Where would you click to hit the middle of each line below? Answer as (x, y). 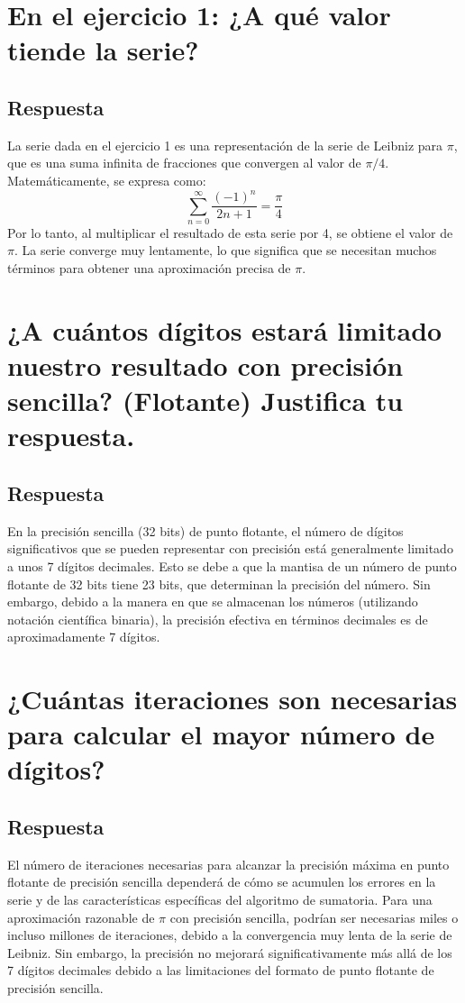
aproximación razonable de (81, 917)
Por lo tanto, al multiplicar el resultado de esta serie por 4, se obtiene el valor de (230, 232)
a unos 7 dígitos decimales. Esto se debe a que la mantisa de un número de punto (232, 565)
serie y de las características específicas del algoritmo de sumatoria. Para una (220, 900)
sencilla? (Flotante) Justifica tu (205, 401)
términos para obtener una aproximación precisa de (149, 268)
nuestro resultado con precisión (205, 365)
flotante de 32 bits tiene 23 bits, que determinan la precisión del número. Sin (219, 584)
